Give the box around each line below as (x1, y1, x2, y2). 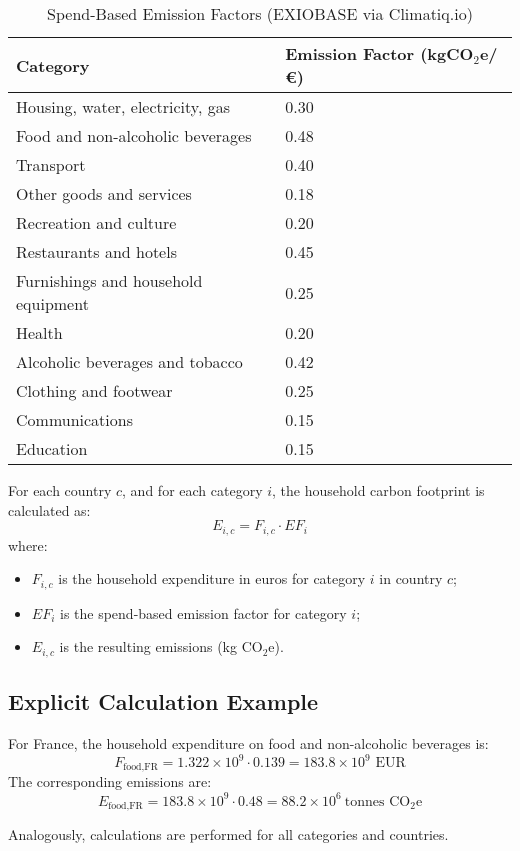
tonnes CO (344, 794, 411, 809)
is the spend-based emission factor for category (59, 602, 347, 623)
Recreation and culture (16, 211, 177, 234)
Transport (16, 153, 86, 176)
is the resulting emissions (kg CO (59, 636, 263, 657)
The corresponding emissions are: (8, 771, 212, 792)
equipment (16, 292, 89, 315)
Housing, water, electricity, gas (16, 95, 231, 118)
